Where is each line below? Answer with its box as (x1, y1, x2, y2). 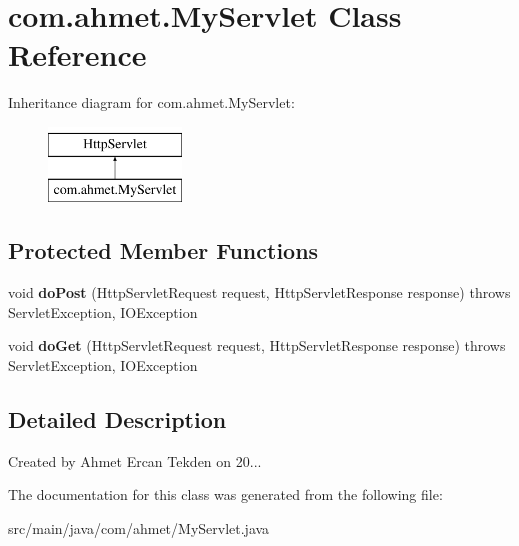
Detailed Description (8, 404, 227, 435)
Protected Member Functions (8, 235, 319, 266)
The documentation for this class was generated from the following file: (8, 484, 443, 505)
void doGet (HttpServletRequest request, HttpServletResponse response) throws (8, 335, 506, 356)
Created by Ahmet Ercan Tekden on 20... (8, 450, 262, 471)
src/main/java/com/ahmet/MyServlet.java (8, 518, 270, 539)
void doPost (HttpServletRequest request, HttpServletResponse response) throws (8, 282, 511, 303)
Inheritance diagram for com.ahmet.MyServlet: (8, 92, 295, 113)
